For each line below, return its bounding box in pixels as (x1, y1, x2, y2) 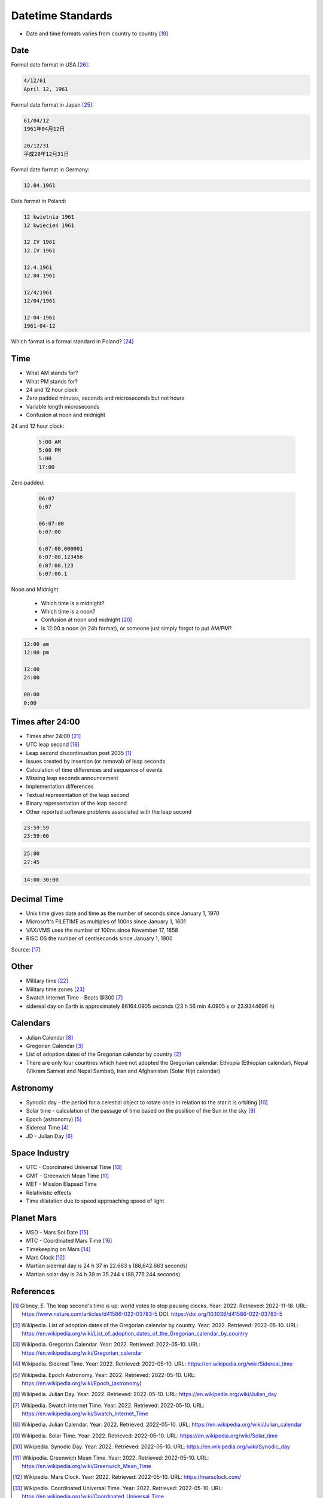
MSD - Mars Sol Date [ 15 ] (26, 1228, 89, 1236)
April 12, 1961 (23, 86, 68, 92)
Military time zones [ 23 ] (26, 986, 85, 993)
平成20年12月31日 (23, 150, 69, 158)
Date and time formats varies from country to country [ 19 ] (26, 30, 169, 37)
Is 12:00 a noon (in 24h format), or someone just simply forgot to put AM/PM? (41, 624, 232, 632)
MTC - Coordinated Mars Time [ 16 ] (26, 1237, 112, 1245)
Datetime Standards (11, 9, 113, 22)
